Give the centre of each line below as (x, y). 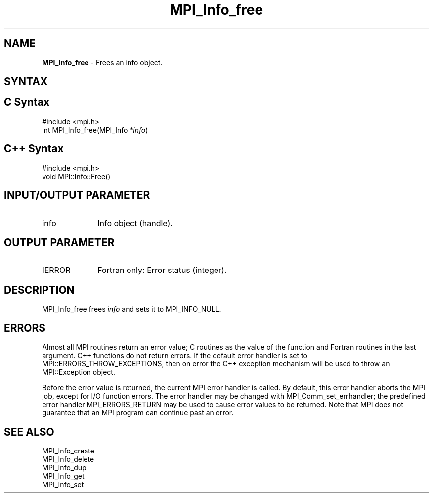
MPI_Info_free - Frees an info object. (102, 62)
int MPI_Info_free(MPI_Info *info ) (95, 130)
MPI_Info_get (63, 476)
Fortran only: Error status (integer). (162, 270)
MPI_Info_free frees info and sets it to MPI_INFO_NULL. (132, 309)
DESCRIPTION (39, 290)
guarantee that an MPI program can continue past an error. (138, 413)
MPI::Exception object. (79, 372)
